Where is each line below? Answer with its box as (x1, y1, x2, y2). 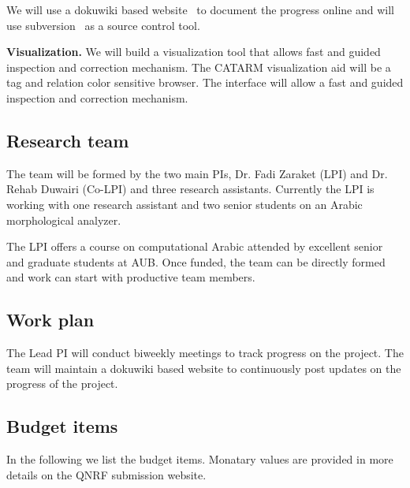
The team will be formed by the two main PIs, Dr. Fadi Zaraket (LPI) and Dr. (6, 165, 388, 181)
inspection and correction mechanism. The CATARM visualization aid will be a (6, 58, 391, 75)
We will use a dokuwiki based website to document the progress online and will (6, 2, 395, 17)
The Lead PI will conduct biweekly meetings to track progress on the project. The (6, 345, 404, 361)
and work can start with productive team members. (6, 269, 255, 285)
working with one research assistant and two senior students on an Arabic (6, 196, 363, 212)
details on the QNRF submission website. (6, 466, 207, 482)
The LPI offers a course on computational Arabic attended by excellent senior (6, 238, 383, 255)
